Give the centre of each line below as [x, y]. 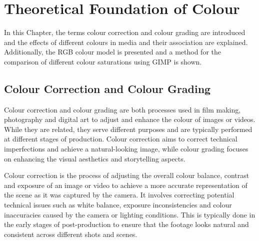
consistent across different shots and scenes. [71, 234]
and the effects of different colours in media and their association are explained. [126, 42]
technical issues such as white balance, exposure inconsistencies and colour [118, 205]
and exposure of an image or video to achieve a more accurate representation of [126, 185]
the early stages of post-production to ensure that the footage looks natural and [126, 224]
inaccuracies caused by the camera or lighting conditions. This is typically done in [130, 214]
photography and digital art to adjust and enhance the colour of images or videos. [130, 119]
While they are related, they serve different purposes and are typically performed [128, 129]
